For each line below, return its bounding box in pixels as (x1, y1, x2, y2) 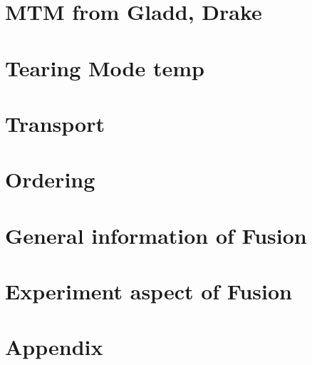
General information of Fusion (5, 220, 307, 250)
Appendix (5, 332, 103, 361)
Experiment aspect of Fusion (5, 277, 292, 306)
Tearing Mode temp (5, 53, 204, 82)
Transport (5, 108, 105, 138)
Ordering (5, 165, 95, 194)
